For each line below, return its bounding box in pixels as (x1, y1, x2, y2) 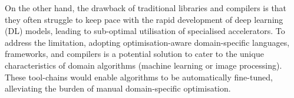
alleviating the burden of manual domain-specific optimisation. (5, 82, 231, 94)
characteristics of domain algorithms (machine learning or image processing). (5, 59, 282, 71)
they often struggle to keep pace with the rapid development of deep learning (5, 13, 283, 25)
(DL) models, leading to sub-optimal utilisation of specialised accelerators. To (5, 25, 285, 37)
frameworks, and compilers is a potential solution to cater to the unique (5, 48, 264, 60)
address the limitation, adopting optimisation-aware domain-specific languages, (5, 36, 290, 48)
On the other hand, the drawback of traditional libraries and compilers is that (5, 2, 287, 13)
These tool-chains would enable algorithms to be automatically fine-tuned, (5, 70, 273, 83)
